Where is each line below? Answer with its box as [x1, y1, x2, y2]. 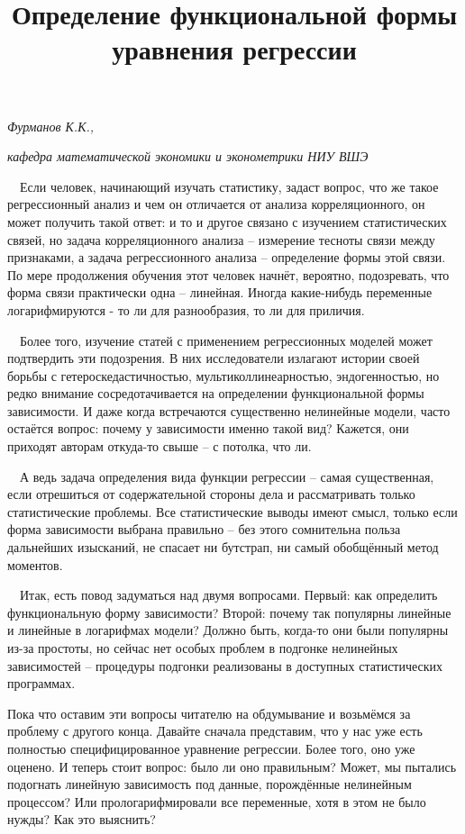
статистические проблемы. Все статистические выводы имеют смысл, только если [7, 502, 458, 521]
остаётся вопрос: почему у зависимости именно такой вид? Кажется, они [7, 419, 409, 438]
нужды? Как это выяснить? [7, 810, 156, 829]
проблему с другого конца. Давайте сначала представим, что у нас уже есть [7, 721, 423, 740]
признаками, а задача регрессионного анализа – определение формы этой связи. [7, 248, 446, 267]
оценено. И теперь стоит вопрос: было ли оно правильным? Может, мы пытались [7, 757, 457, 775]
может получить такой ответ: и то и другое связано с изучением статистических [7, 212, 447, 231]
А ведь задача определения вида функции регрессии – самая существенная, [19, 467, 434, 485]
